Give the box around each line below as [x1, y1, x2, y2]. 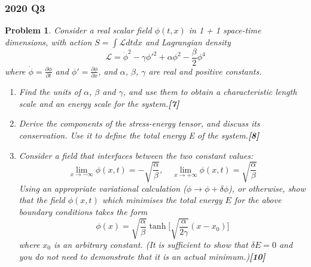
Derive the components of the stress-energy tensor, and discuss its [19, 117, 260, 130]
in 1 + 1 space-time [188, 24, 261, 36]
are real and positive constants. [148, 65, 262, 77]
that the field [19, 194, 65, 206]
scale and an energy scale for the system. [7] [19, 97, 179, 109]
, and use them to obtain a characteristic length [123, 85, 297, 98]
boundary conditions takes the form [19, 205, 148, 217]
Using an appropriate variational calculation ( [19, 182, 187, 194]
